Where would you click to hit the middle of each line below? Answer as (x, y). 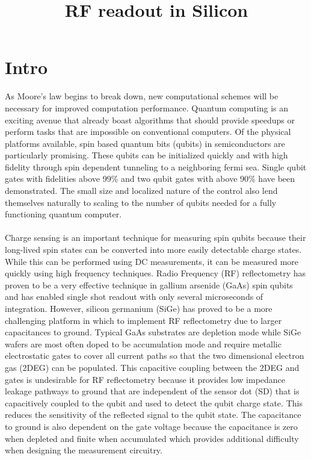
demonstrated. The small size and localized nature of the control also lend (141, 191)
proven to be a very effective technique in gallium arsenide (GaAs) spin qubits (149, 284)
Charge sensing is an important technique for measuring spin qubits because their (155, 238)
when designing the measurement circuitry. (84, 450)
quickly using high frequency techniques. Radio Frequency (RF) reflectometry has (155, 273)
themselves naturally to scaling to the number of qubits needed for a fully (141, 202)
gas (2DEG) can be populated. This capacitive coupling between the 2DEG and (152, 367)
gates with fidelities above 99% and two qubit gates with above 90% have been (150, 179)
